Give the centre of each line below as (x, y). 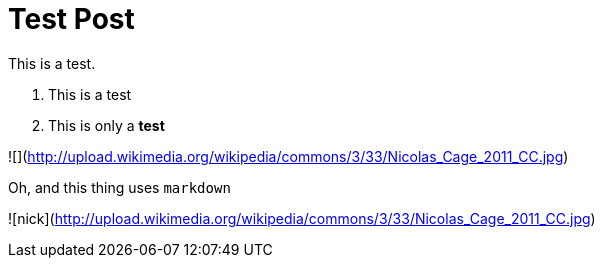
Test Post (71, 19)
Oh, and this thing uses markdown (119, 187)
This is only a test (106, 125)
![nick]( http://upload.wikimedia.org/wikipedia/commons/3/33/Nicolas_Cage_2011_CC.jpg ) (302, 218)
